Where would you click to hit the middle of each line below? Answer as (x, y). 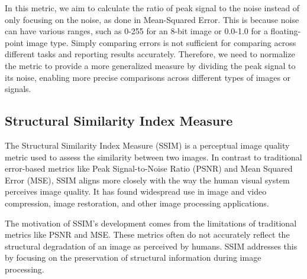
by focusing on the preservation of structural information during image (133, 257)
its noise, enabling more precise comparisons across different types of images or (148, 77)
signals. (18, 89)
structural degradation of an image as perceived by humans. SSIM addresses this (151, 246)
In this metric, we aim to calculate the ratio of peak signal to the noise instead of (152, 8)
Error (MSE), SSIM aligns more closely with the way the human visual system (147, 180)
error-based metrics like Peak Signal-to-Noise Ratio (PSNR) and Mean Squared (149, 168)
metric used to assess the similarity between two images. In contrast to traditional (153, 157)
